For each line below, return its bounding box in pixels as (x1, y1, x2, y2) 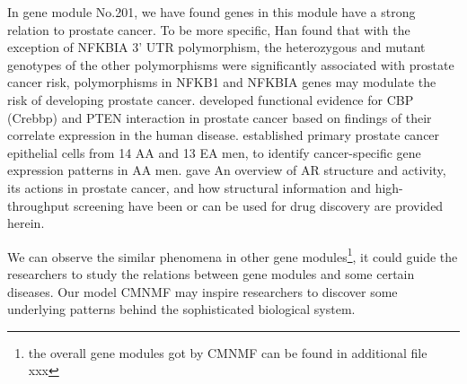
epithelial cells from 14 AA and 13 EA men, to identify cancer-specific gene (7, 143, 421, 161)
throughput (7, 196, 70, 214)
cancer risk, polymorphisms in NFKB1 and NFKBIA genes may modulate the (7, 73, 436, 92)
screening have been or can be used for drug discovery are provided (73, 196, 444, 214)
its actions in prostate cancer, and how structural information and (7, 178, 371, 196)
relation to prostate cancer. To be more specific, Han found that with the (7, 20, 410, 39)
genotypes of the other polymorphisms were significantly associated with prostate (7, 55, 454, 74)
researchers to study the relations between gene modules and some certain (7, 264, 415, 283)
